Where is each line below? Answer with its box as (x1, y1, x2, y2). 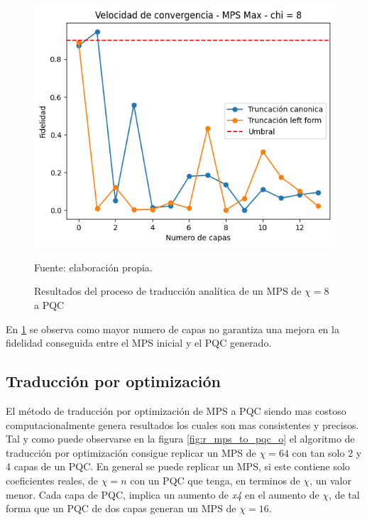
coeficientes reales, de (6, 472, 99, 487)
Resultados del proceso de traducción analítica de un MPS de (34, 283, 302, 298)
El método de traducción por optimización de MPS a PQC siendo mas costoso (6, 403, 346, 418)
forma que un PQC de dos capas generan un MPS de (6, 501, 236, 516)
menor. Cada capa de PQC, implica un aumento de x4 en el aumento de (6, 487, 319, 502)
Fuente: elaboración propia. (34, 259, 153, 274)
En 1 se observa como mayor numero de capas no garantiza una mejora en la (6, 321, 339, 336)
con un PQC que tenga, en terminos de (130, 472, 300, 487)
